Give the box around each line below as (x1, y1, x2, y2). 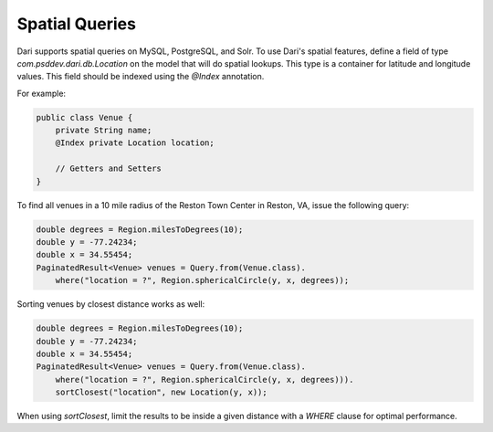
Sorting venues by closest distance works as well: (16, 299, 205, 310)
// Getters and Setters (55, 163, 162, 174)
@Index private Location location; (55, 138, 215, 148)
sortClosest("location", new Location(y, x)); (55, 387, 268, 397)
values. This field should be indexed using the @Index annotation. (16, 71, 265, 82)
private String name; (55, 125, 152, 136)
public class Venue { (36, 112, 133, 122)
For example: (16, 88, 67, 99)
